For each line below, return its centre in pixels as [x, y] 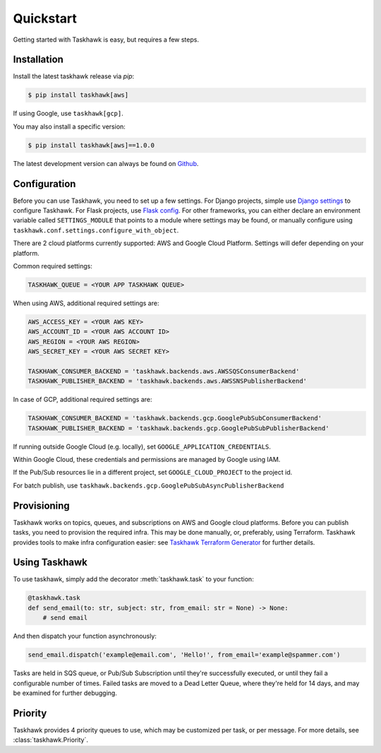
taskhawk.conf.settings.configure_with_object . [96, 230]
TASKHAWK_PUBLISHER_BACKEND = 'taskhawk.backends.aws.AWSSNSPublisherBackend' [167, 381]
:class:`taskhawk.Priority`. [50, 740]
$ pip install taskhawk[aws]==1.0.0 [91, 145]
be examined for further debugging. [65, 693]
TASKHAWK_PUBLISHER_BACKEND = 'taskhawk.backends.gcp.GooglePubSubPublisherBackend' [179, 428]
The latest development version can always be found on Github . [106, 163]
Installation [38, 60]
